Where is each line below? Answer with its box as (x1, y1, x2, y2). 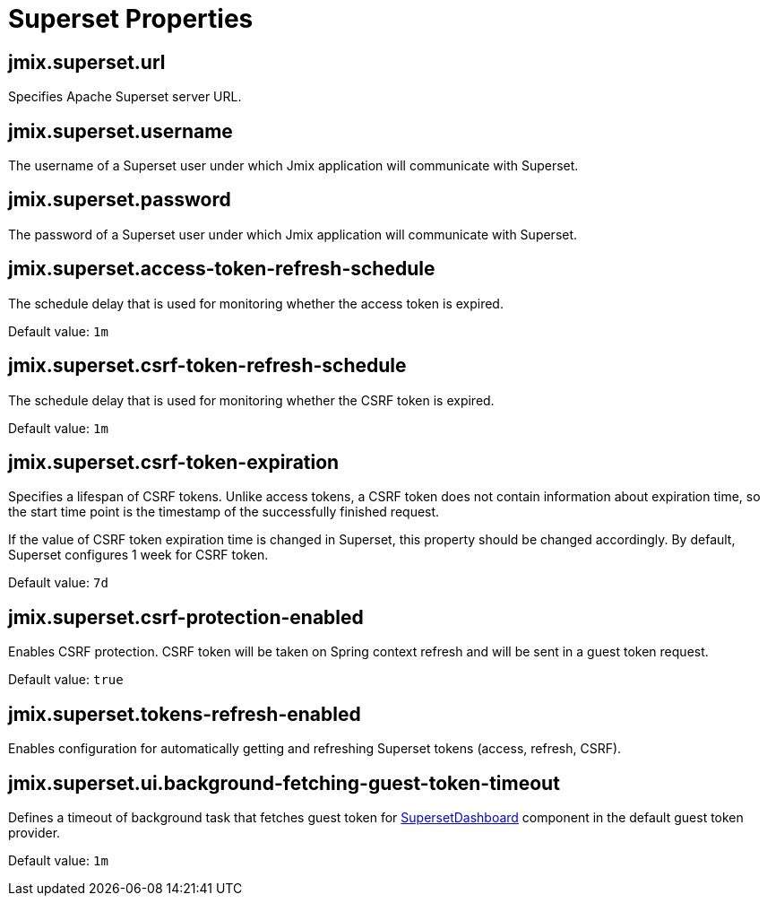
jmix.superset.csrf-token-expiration (8, 450, 340, 473)
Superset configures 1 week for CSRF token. (8, 547, 269, 563)
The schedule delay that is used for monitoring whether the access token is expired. (8, 295, 504, 311)
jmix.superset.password (8, 188, 231, 212)
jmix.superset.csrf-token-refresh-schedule (8, 354, 407, 378)
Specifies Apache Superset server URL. (8, 89, 242, 105)
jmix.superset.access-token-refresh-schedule (8, 257, 435, 281)
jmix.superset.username (8, 119, 233, 143)
